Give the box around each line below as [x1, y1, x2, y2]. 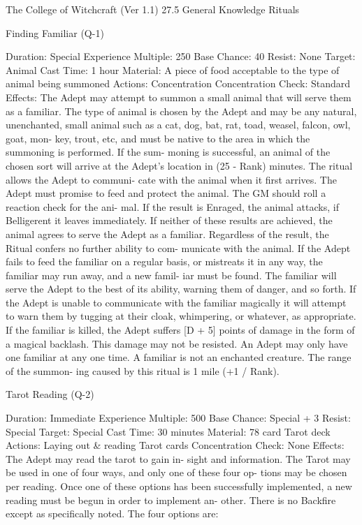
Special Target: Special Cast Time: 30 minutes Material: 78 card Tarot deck [6, 424, 331, 438]
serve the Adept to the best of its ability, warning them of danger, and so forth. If [6, 281, 356, 296]
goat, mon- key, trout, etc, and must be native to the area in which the [6, 131, 310, 145]
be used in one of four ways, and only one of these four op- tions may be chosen [6, 465, 347, 480]
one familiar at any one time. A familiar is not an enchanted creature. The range [6, 350, 352, 364]
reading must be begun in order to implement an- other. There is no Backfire [6, 492, 336, 507]
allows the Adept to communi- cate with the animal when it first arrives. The [6, 172, 337, 186]
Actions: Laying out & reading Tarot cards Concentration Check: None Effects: [6, 438, 345, 452]
